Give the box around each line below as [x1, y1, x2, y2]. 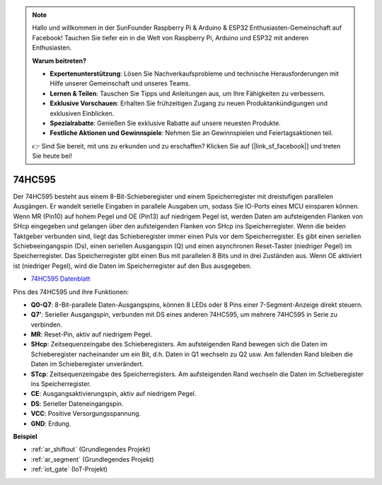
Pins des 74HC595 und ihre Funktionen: [13, 287, 129, 296]
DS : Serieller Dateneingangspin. [30, 399, 124, 408]
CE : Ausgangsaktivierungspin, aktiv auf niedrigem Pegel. [30, 390, 197, 398]
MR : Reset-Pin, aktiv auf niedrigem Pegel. [30, 330, 152, 339]
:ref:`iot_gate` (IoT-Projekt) [30, 465, 108, 474]
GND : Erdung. [30, 419, 71, 428]
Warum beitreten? [32, 57, 87, 65]
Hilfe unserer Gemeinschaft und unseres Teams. [50, 79, 191, 88]
